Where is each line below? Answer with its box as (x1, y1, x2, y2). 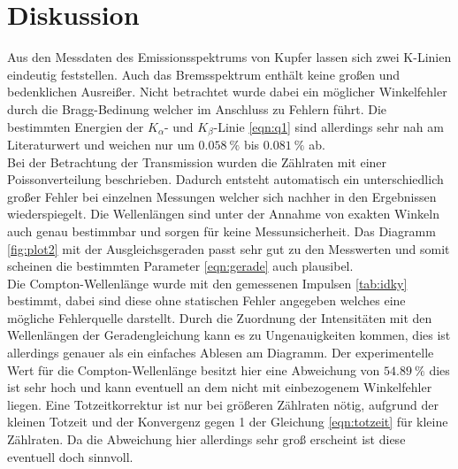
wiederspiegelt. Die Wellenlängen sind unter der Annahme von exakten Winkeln (7, 204, 439, 223)
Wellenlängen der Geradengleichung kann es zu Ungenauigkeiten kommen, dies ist (7, 326, 451, 344)
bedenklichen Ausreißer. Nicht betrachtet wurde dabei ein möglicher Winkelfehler (7, 82, 447, 101)
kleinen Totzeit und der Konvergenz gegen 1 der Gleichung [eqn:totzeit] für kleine (7, 412, 448, 431)
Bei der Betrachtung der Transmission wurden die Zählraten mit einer (7, 152, 387, 171)
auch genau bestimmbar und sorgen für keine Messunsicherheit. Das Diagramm (7, 221, 436, 240)
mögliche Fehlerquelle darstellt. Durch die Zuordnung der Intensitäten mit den (7, 308, 432, 327)
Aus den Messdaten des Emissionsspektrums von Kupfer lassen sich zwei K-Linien (7, 48, 452, 66)
